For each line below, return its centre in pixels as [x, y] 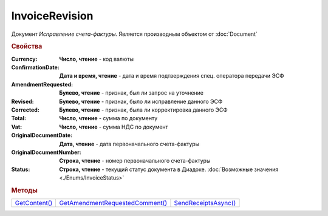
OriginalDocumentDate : [42, 135]
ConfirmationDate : [36, 67]
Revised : [22, 101]
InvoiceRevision [52, 16]
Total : [19, 118]
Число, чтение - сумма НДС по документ [114, 127]
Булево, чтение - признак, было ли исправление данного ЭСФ [141, 101]
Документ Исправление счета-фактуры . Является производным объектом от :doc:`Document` [134, 34]
